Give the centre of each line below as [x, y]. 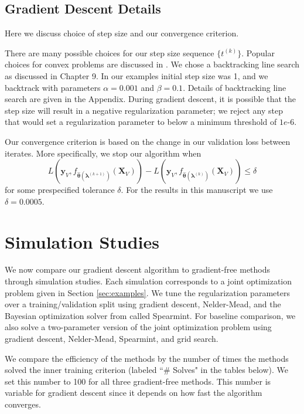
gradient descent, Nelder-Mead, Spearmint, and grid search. [112, 339]
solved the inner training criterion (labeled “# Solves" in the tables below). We [146, 370]
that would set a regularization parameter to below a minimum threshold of [141, 122]
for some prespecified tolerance [60, 190]
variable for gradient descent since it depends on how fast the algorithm [134, 393]
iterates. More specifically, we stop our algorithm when [103, 153]
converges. [23, 404]
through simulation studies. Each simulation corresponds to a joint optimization [148, 281]
